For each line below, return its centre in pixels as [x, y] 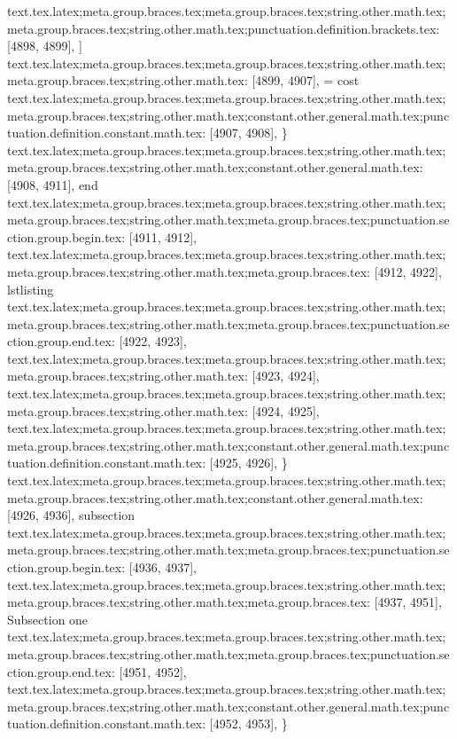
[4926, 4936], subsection [71, 515]
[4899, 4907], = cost [306, 80]
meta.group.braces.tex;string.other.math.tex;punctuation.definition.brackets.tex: [224, 28]
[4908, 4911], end [53, 184]
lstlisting [31, 289]
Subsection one [48, 619]
